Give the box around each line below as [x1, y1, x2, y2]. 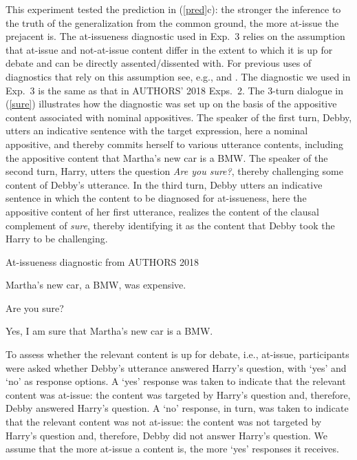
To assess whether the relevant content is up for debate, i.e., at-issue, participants [6, 347, 349, 362]
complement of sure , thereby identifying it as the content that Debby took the [6, 218, 335, 232]
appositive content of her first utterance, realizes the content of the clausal [6, 204, 319, 218]
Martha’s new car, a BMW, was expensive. [6, 278, 186, 292]
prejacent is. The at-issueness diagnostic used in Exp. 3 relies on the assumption [6, 29, 345, 43]
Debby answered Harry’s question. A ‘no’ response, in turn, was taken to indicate [6, 401, 349, 415]
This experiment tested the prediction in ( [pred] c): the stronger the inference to [6, 2, 341, 16]
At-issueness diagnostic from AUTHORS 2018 [6, 254, 199, 269]
